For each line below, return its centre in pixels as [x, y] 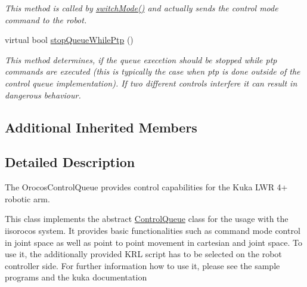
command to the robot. [46, 19]
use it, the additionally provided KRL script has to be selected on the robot [143, 254]
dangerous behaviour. [43, 95]
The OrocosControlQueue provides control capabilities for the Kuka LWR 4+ [146, 187]
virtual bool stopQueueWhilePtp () [69, 40]
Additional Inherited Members [101, 127]
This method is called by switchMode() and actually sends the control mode [142, 8]
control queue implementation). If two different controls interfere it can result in [151, 83]
